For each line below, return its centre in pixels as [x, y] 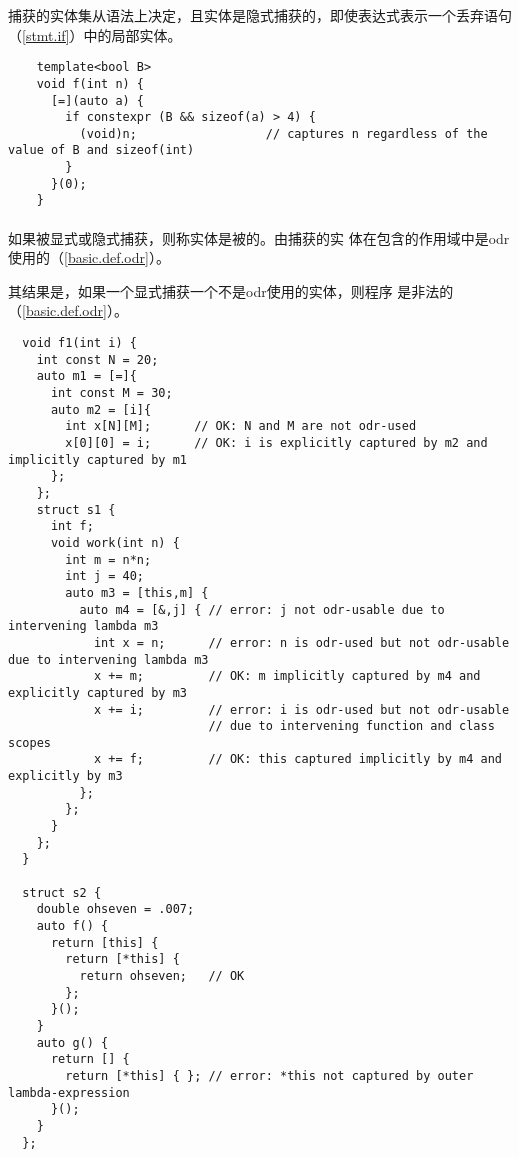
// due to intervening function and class [351, 726]
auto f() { [72, 926]
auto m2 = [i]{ [101, 409]
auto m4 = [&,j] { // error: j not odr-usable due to [262, 609]
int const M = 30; [111, 393]
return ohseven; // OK [162, 976]
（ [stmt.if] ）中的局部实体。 [95, 34]
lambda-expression [69, 1092]
